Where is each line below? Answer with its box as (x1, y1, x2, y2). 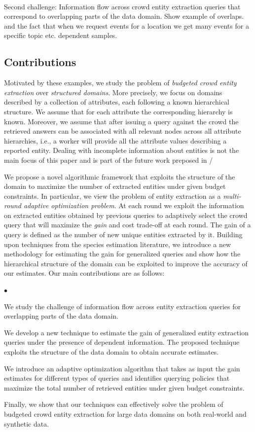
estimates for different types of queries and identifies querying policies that (4, 373, 230, 383)
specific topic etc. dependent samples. (4, 30, 117, 40)
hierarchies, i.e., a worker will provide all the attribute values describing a (4, 135, 227, 145)
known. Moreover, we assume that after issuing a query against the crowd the (4, 116, 239, 126)
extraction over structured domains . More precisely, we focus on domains (4, 87, 222, 97)
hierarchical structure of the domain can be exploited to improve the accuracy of (4, 258, 248, 268)
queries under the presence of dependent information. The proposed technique (4, 337, 240, 347)
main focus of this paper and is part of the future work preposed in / (4, 154, 213, 165)
